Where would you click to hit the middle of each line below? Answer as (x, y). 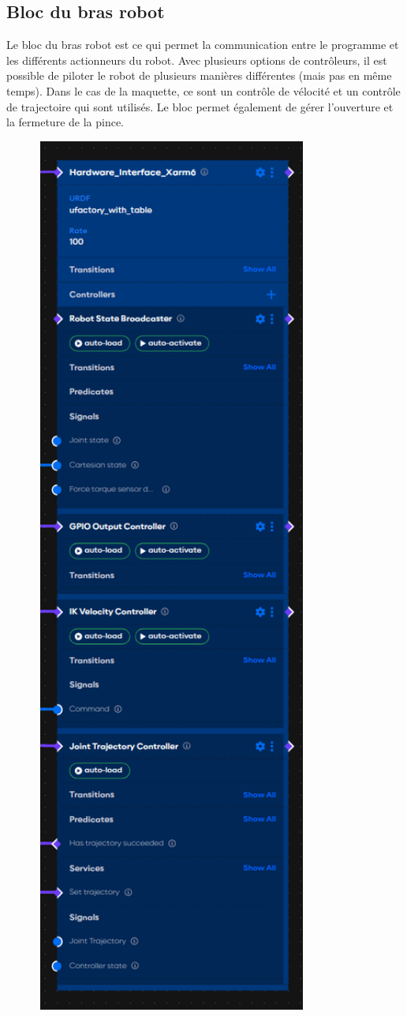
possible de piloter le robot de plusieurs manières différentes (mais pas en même (199, 75)
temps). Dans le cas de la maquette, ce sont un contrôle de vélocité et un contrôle (203, 90)
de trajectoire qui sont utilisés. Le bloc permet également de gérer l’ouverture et (200, 106)
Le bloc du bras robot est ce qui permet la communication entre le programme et (203, 45)
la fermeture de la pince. (65, 122)
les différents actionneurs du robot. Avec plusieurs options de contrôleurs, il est (197, 60)
